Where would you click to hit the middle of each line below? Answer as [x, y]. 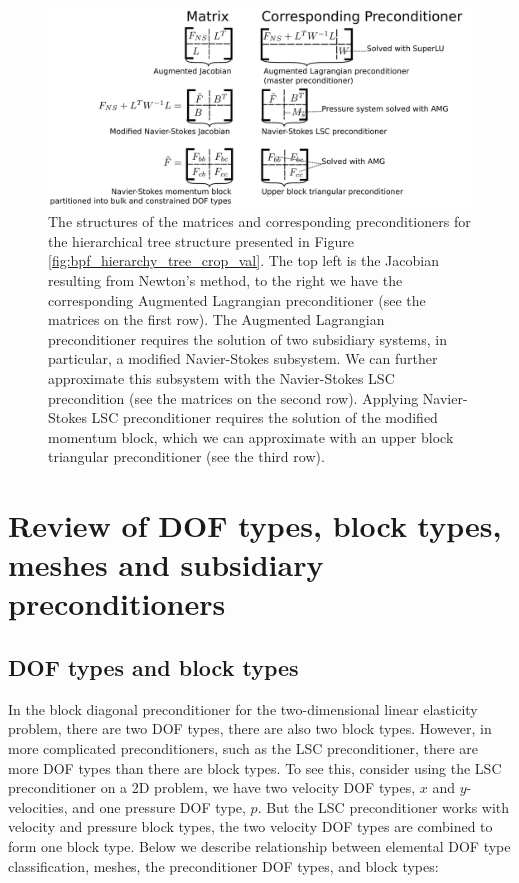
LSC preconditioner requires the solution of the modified [264, 417]
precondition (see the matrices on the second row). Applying [233, 397]
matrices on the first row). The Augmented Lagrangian [216, 319]
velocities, [38, 806]
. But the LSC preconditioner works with [383, 806]
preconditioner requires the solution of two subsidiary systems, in [247, 338]
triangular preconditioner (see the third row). [186, 456]
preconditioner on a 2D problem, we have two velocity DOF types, [212, 787]
